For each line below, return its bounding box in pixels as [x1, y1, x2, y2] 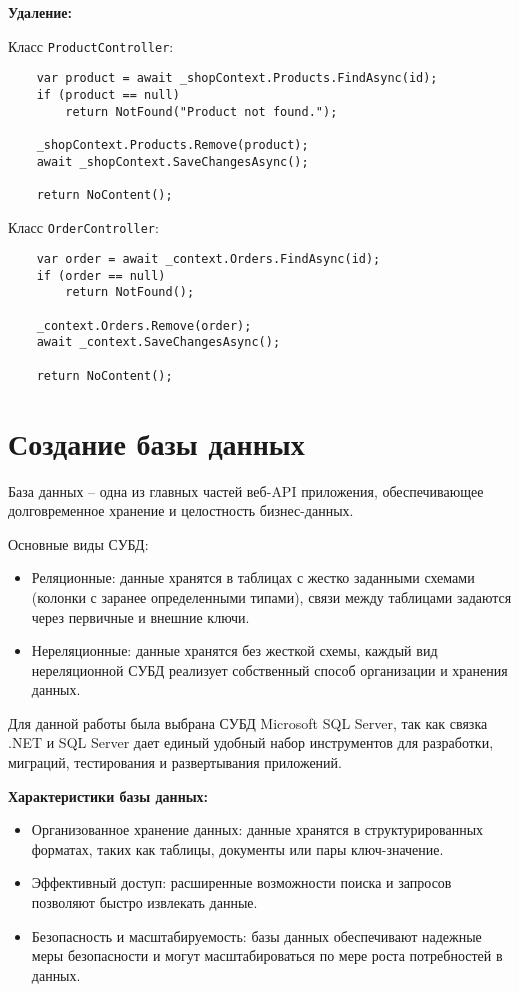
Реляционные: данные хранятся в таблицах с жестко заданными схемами [31, 567, 475, 588]
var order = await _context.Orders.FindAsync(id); [36, 252, 381, 267]
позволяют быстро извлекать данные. [31, 892, 258, 913]
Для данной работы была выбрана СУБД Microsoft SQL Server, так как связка [8, 712, 488, 733]
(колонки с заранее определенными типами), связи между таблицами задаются [31, 586, 512, 607]
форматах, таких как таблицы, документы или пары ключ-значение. [31, 838, 444, 859]
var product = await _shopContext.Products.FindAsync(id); [36, 71, 438, 86]
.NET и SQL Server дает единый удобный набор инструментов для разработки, [8, 732, 494, 753]
